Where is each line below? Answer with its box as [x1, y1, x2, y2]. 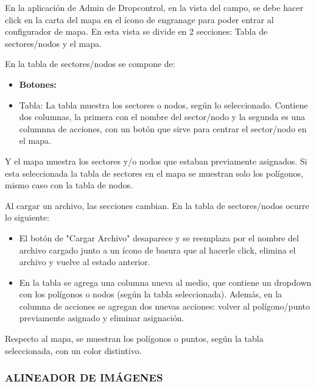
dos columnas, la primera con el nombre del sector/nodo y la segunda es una [19, 110, 305, 123]
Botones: [19, 77, 57, 90]
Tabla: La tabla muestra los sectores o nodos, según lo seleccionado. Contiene [19, 98, 308, 111]
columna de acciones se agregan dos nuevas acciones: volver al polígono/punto [19, 299, 310, 312]
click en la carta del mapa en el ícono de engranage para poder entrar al [5, 13, 274, 26]
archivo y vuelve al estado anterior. [19, 255, 150, 268]
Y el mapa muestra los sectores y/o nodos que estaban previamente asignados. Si [5, 154, 307, 167]
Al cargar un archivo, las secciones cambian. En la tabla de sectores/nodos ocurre [5, 199, 309, 211]
